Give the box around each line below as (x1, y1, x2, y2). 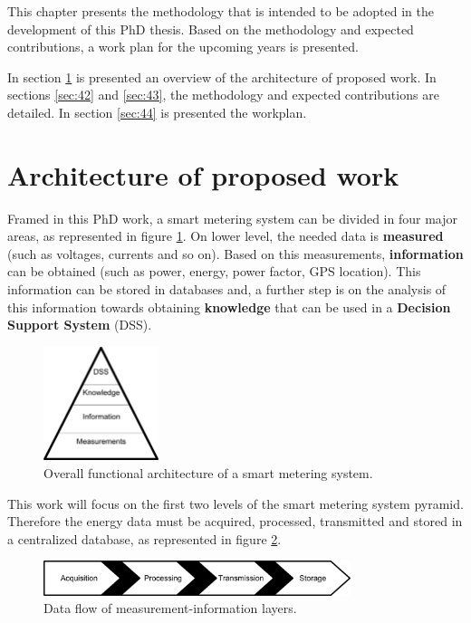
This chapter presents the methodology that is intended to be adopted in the (7, 2, 434, 20)
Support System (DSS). (7, 315, 152, 334)
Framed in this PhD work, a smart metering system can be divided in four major (7, 208, 457, 227)
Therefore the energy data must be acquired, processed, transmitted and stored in (7, 512, 463, 531)
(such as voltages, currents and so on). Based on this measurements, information (7, 244, 464, 263)
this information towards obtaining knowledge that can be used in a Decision (7, 297, 451, 316)
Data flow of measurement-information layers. (43, 599, 297, 618)
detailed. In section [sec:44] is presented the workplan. (7, 102, 307, 121)
